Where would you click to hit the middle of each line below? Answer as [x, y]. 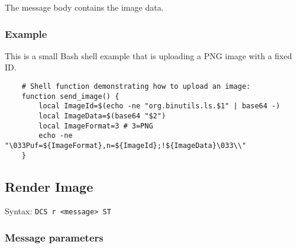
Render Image [49, 186]
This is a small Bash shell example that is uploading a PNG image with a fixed [148, 55]
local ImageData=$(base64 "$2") [102, 116]
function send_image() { [70, 96]
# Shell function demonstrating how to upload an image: [136, 86]
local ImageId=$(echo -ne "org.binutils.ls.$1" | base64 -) [159, 106]
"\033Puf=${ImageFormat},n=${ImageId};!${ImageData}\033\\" [126, 145]
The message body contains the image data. [84, 7]
